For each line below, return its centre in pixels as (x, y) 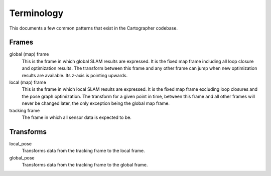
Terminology (36, 13)
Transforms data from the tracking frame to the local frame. (83, 151)
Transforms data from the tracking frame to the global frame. (85, 165)
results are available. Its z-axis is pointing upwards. (75, 75)
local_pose (21, 143)
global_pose (22, 157)
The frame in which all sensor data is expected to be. (77, 117)
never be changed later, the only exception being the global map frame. (96, 103)
